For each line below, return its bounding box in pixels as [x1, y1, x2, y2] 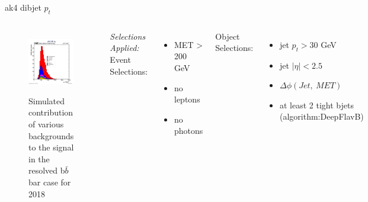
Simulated [28, 94, 65, 107]
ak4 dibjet [5, 1, 41, 13]
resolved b [28, 164, 65, 177]
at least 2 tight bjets [279, 98, 354, 111]
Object [215, 30, 240, 42]
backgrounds [28, 129, 74, 142]
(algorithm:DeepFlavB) [279, 110, 364, 123]
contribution [28, 106, 73, 118]
